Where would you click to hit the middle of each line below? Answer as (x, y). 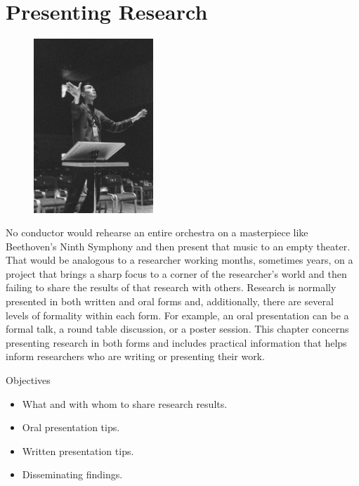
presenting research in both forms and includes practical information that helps (176, 342)
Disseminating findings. (72, 474)
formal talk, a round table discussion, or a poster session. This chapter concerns (177, 329)
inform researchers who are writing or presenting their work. (135, 356)
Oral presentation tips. (71, 427)
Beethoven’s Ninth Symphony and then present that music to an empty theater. (178, 246)
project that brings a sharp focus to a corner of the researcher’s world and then (176, 273)
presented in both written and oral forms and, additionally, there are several (170, 301)
